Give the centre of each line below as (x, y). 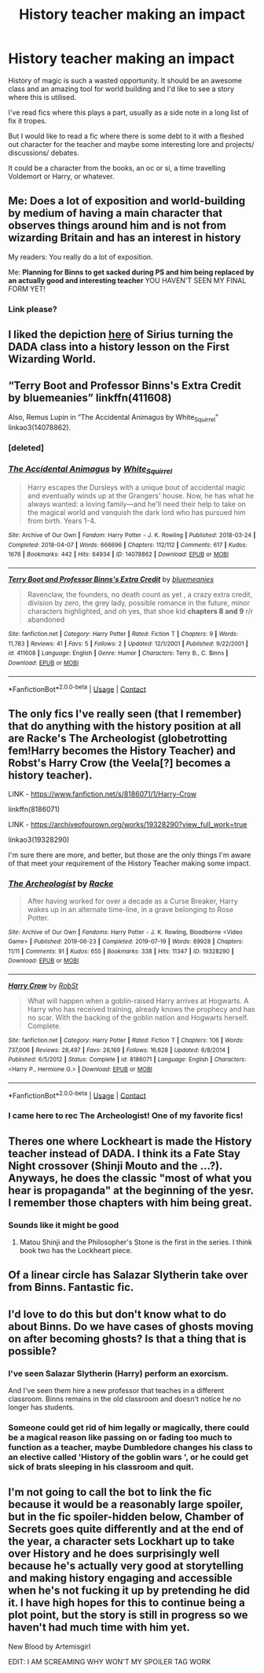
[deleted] (26, 447)
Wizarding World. (52, 359)
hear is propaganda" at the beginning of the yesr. (131, 1190)
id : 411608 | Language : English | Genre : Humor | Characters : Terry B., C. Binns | (118, 653)
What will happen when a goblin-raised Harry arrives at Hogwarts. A (138, 1001)
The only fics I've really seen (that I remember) (125, 713)
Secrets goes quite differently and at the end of (126, 1530)
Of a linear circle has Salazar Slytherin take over (128, 1275)
